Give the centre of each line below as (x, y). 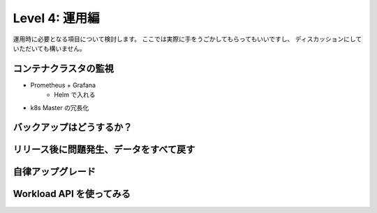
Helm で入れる (75, 95)
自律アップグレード (54, 172)
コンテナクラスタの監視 (64, 69)
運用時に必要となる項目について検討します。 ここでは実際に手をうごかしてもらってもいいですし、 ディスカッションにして (187, 39)
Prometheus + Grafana (63, 85)
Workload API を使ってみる (72, 194)
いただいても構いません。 (50, 48)
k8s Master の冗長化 (60, 107)
